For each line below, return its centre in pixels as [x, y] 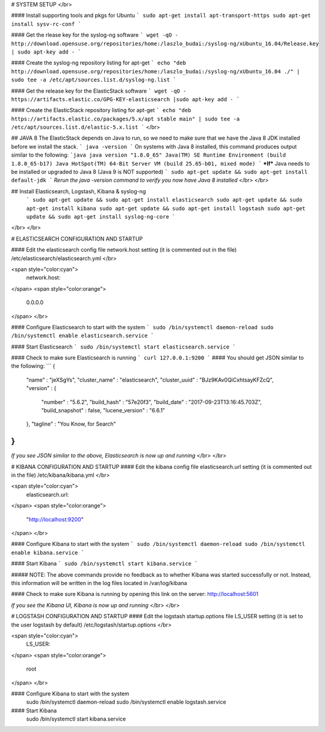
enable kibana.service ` [48, 553]
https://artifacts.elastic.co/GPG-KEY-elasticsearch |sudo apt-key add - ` [125, 99]
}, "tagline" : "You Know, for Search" [71, 424]
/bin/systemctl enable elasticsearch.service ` [83, 336]
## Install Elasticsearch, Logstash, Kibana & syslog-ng [79, 191]
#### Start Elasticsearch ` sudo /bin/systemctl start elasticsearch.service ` [123, 347]
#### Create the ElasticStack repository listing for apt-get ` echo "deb [101, 110]
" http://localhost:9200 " [55, 519]
